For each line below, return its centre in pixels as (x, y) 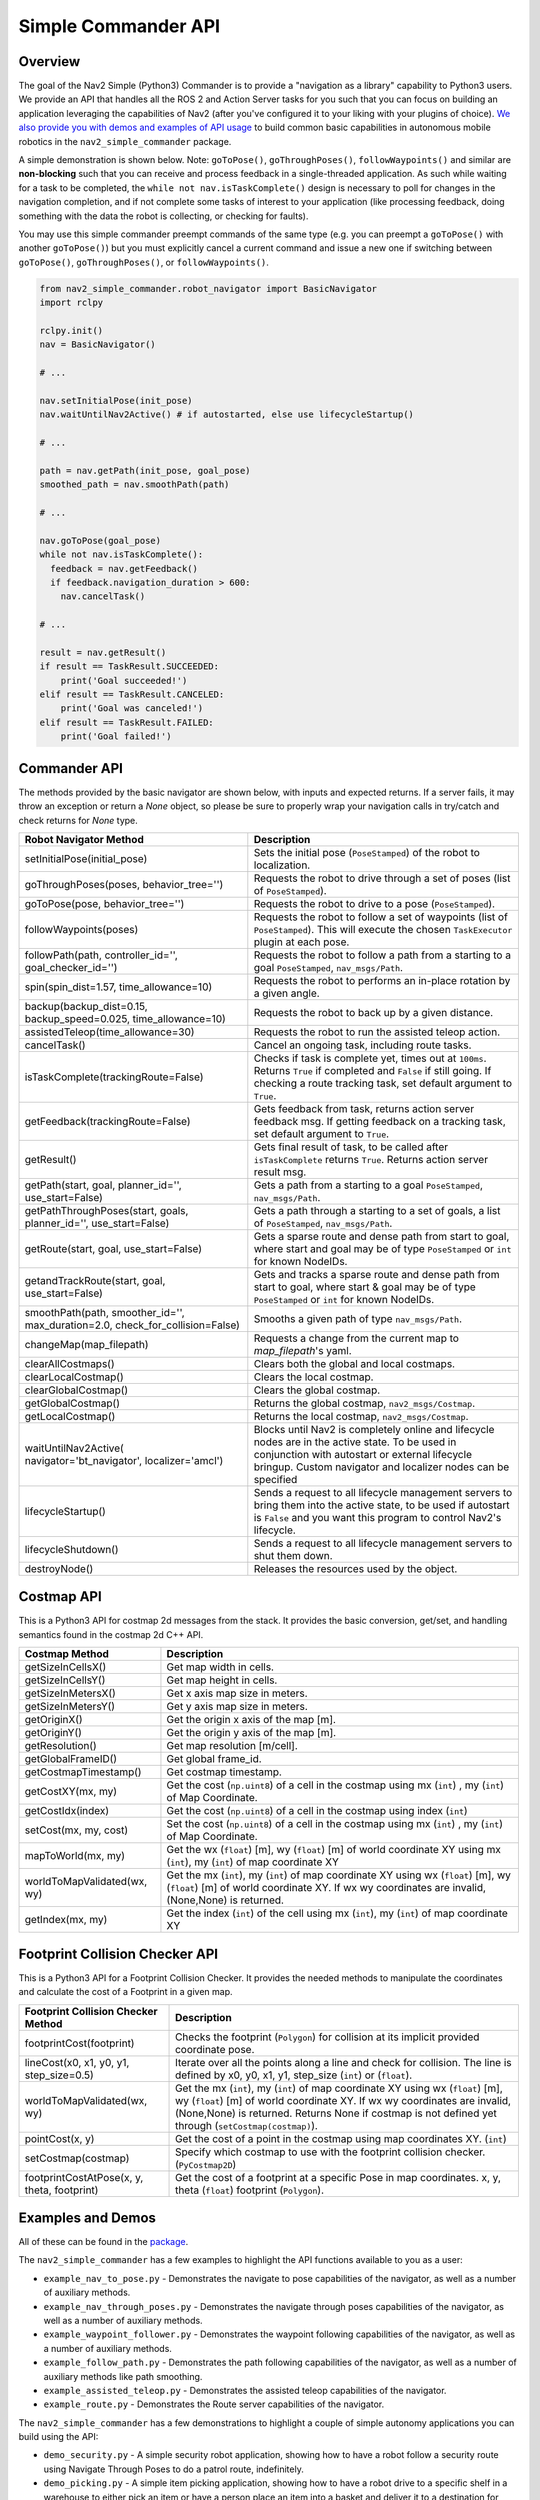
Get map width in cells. (220, 1667)
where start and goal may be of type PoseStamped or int (382, 1248)
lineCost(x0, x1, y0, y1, (77, 2062)
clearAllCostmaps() (69, 1363)
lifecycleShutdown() (71, 1549)
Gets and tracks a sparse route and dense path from (376, 1274)
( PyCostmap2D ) (206, 2164)
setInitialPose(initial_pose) (86, 858)
